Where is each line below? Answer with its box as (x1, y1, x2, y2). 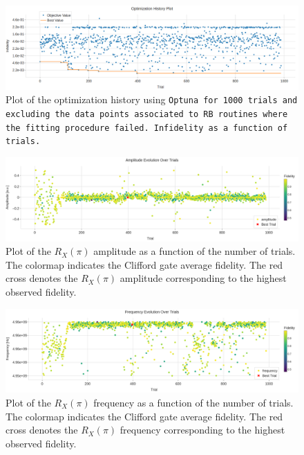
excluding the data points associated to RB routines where (6, 109, 288, 119)
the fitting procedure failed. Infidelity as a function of (6, 123, 288, 133)
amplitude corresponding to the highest (120, 271, 287, 285)
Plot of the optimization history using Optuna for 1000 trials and (6, 92, 298, 107)
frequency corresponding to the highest (120, 422, 285, 437)
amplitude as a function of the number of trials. (93, 244, 296, 258)
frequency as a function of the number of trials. (93, 395, 294, 409)
